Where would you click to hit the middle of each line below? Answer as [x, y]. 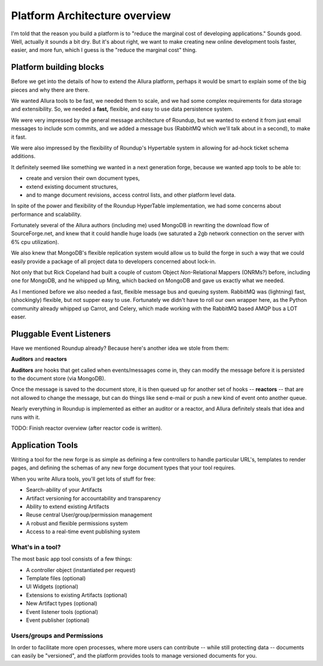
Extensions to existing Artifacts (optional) [77, 595]
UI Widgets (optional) [52, 586]
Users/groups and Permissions [57, 636]
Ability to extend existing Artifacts [68, 506]
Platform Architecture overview [91, 16]
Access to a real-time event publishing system [83, 531]
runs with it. [25, 417]
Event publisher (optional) [58, 620]
